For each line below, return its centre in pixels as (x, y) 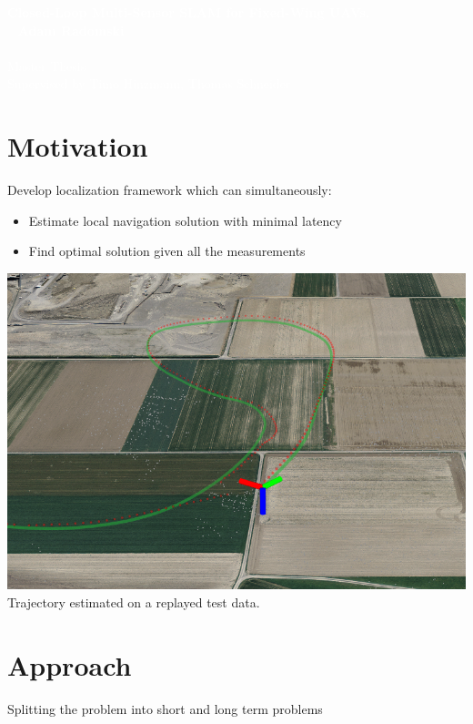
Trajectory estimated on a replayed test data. (134, 602)
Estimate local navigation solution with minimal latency (185, 220)
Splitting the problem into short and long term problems (165, 708)
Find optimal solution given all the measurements (167, 251)
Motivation (78, 146)
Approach (70, 664)
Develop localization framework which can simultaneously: (170, 190)
